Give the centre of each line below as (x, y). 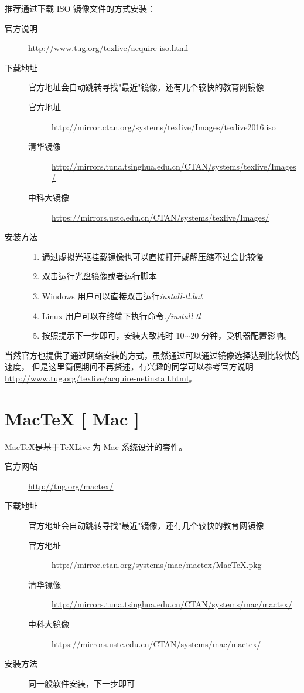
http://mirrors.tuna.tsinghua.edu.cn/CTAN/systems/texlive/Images (174, 166)
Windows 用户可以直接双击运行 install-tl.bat (122, 295)
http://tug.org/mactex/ (71, 486)
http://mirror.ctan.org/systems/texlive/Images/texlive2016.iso (164, 126)
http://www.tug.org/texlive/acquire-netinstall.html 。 (101, 378)
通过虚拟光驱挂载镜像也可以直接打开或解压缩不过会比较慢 (153, 256)
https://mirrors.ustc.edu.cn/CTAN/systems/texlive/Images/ (160, 217)
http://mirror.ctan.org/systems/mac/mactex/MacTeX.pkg (157, 565)
